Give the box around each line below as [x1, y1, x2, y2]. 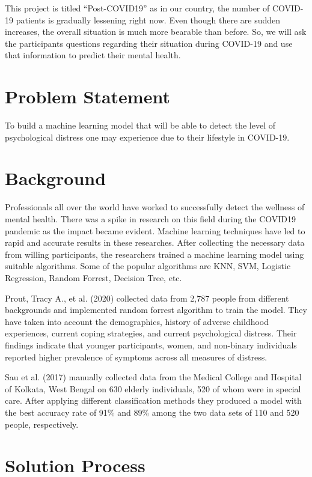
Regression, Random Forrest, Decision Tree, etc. [5, 271, 182, 284]
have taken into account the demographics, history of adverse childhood [5, 315, 269, 327]
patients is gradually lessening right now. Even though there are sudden [16, 13, 281, 26]
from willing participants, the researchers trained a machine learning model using [5, 248, 304, 260]
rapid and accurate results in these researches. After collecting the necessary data [5, 236, 305, 249]
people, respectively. [5, 418, 79, 430]
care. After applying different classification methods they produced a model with [5, 394, 302, 407]
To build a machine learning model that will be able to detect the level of [5, 119, 275, 132]
